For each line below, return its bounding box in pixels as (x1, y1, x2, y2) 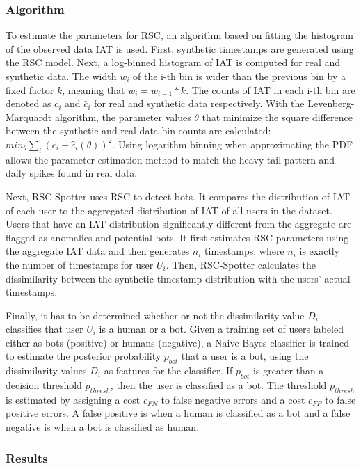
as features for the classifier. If (104, 363, 233, 378)
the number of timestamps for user (6, 257, 154, 271)
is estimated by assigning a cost (6, 392, 141, 406)
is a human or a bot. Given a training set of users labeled (99, 321, 344, 336)
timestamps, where (204, 244, 284, 258)
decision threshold (6, 378, 82, 392)
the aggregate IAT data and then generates (6, 244, 190, 258)
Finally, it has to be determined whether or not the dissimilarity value (6, 308, 305, 322)
